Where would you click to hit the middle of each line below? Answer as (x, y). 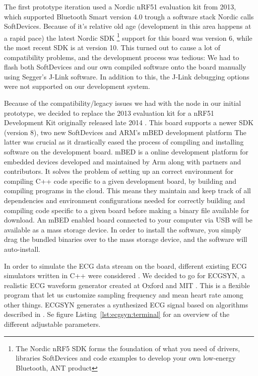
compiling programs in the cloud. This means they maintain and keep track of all (128, 190)
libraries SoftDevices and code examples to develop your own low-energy (126, 358)
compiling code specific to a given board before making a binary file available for (127, 210)
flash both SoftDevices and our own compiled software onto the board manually (125, 67)
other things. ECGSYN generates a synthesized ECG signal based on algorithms (126, 304)
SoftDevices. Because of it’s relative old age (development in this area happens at (128, 26)
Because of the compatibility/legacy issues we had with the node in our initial (123, 103)
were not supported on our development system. (77, 86)
